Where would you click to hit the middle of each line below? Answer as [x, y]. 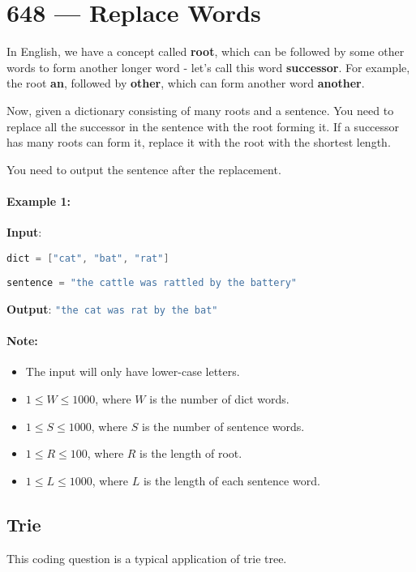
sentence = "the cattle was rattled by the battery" [152, 283]
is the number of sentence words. [223, 426]
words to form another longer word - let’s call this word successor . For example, [208, 67]
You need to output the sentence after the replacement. [144, 169]
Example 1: [39, 201]
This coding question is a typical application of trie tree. [147, 558]
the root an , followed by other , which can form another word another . [186, 83]
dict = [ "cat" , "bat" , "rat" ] [88, 258]
